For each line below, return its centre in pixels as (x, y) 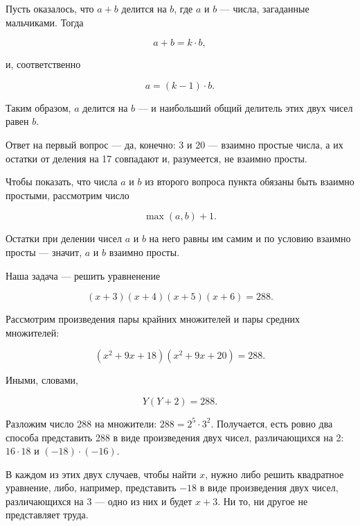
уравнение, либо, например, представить (91, 487)
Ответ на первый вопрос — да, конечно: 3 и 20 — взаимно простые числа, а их (174, 144)
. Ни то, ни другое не (263, 501)
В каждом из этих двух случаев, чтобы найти (101, 474)
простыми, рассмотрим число (67, 195)
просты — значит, (44, 252)
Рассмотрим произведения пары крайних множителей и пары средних (153, 319)
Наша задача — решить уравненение (83, 275)
